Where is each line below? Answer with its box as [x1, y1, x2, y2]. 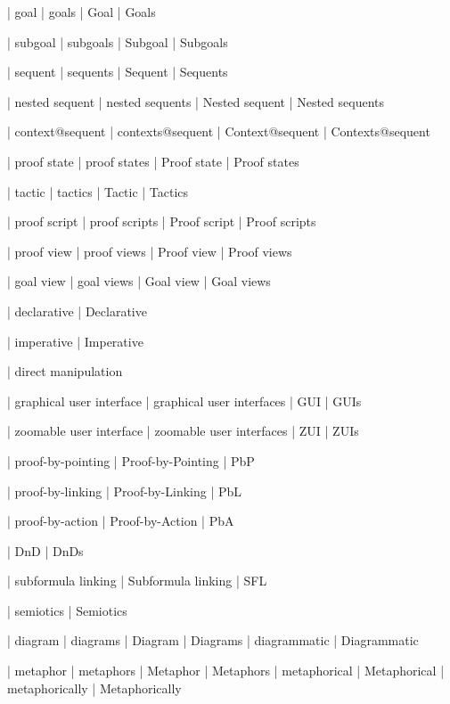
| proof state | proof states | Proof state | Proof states [7, 151, 299, 170]
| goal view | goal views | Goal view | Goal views [7, 272, 271, 291]
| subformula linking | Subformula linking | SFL [7, 571, 267, 590]
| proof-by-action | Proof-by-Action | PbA [7, 512, 234, 530]
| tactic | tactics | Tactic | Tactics [7, 182, 189, 201]
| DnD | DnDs [7, 541, 84, 560]
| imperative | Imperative [7, 332, 143, 350]
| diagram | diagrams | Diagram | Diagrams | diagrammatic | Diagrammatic [7, 631, 419, 650]
